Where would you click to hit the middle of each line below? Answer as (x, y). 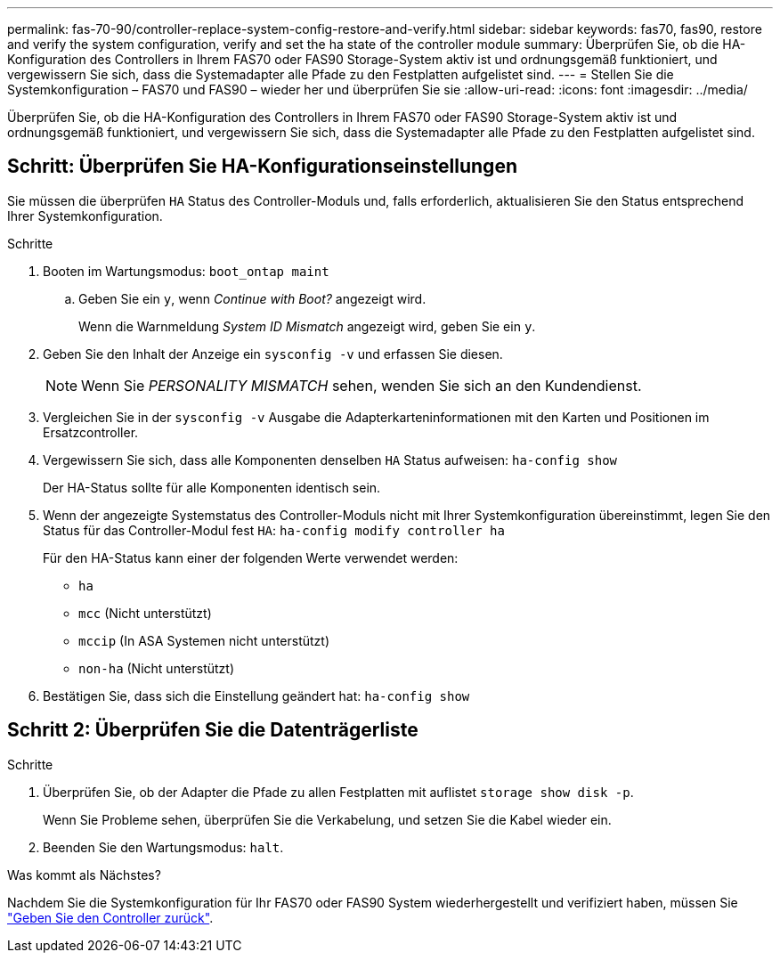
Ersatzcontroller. (91, 432)
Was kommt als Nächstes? (84, 875)
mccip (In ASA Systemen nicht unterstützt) (204, 640)
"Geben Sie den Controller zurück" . (110, 917)
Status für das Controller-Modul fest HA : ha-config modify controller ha (274, 530)
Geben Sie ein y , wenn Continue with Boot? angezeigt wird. (252, 298)
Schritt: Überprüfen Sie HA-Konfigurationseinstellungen (262, 167)
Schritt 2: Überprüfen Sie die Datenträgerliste (213, 730)
